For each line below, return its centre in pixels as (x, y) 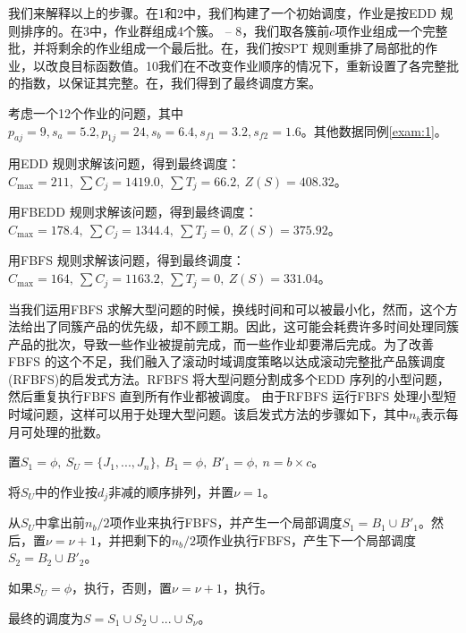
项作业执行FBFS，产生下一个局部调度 (306, 539)
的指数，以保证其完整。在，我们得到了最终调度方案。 (165, 83)
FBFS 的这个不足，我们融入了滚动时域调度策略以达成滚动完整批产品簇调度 (227, 361)
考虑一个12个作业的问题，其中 (96, 112)
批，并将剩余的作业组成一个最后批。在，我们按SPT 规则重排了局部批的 (217, 48)
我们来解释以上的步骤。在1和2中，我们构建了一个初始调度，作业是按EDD (222, 13)
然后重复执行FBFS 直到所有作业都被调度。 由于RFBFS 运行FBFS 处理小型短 (232, 396)
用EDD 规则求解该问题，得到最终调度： (124, 163)
